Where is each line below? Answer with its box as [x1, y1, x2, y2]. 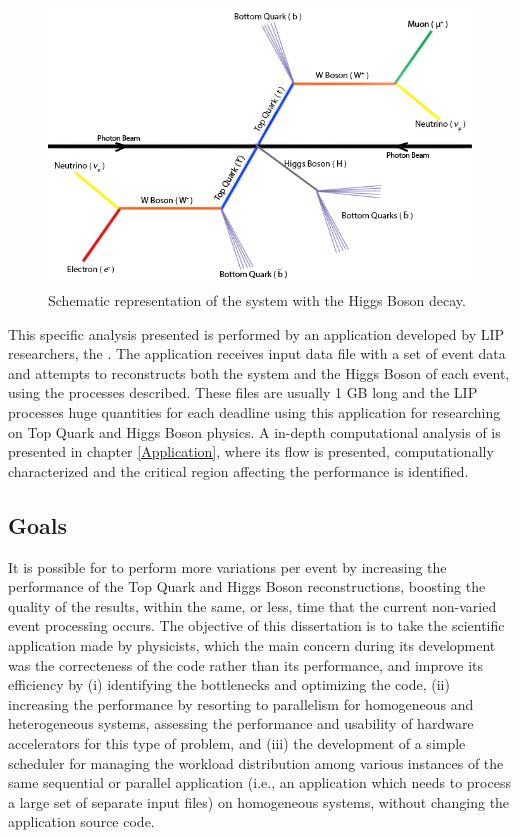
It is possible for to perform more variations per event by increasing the [8, 556, 447, 577]
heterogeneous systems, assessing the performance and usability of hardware [8, 713, 474, 734]
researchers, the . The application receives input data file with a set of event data [8, 343, 506, 364]
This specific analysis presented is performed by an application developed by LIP [8, 323, 505, 344]
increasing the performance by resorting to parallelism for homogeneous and [8, 693, 474, 714]
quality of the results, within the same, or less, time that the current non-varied [8, 595, 497, 616]
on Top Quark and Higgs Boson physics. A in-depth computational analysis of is [8, 421, 501, 442]
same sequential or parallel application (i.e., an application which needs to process [8, 772, 511, 793]
